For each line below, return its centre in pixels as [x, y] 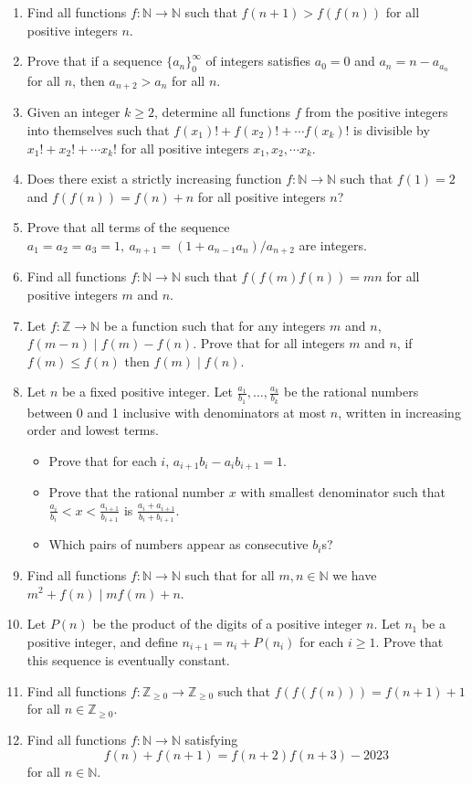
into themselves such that [98, 130]
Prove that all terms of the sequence [128, 227]
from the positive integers [377, 112]
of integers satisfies [258, 61]
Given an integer [73, 112]
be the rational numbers [351, 392]
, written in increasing [399, 412]
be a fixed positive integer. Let [147, 392]
